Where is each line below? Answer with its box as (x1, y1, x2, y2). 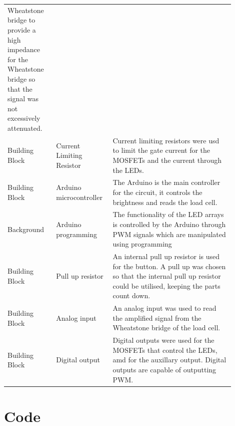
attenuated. (7, 122, 42, 133)
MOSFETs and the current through (112, 154, 222, 165)
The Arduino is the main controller (112, 177, 220, 187)
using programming (112, 239, 172, 249)
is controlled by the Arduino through (112, 219, 226, 229)
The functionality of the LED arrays (112, 209, 224, 220)
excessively (7, 113, 40, 123)
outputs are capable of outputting (112, 364, 216, 375)
